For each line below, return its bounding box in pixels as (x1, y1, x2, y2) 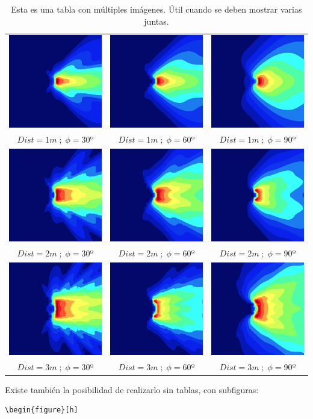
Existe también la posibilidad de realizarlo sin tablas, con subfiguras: (5, 383, 259, 396)
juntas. (144, 14, 169, 27)
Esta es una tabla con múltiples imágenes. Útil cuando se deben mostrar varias (11, 3, 302, 15)
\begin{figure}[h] (5, 406, 78, 415)
